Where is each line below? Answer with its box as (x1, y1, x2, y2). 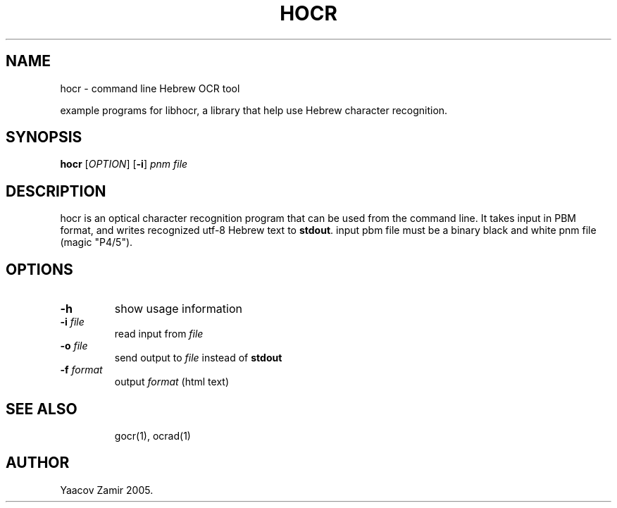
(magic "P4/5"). (60, 236, 133, 249)
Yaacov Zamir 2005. (60, 483, 154, 496)
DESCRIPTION (6, 182, 106, 200)
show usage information (114, 302, 242, 316)
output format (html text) (114, 376, 229, 388)
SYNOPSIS (6, 128, 82, 147)
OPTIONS (6, 260, 73, 278)
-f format (60, 364, 103, 376)
